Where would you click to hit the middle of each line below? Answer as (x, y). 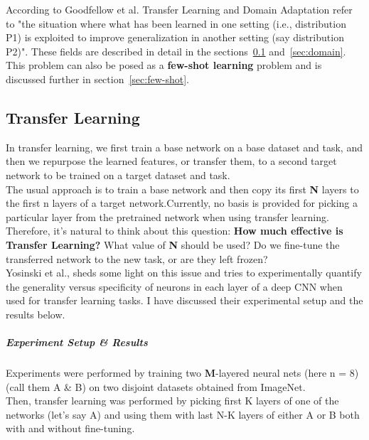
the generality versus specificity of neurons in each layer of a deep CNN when (174, 286)
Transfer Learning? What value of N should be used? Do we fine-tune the (173, 244)
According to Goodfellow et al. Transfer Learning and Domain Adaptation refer (179, 9)
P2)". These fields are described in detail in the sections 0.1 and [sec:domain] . (176, 51)
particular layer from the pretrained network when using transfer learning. (167, 216)
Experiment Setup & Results (77, 342)
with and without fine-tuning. (70, 428)
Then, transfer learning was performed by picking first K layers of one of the (172, 401)
